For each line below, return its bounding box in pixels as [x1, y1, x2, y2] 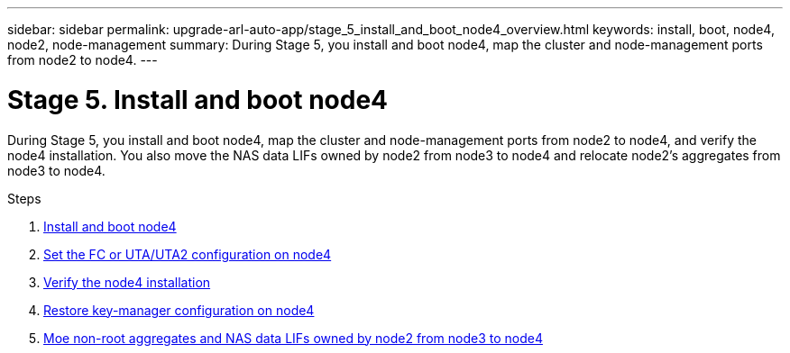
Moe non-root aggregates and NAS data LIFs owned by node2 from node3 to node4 [43, 330, 543, 346]
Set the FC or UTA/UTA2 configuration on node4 [43, 246, 332, 262]
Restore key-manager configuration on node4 [43, 302, 315, 318]
